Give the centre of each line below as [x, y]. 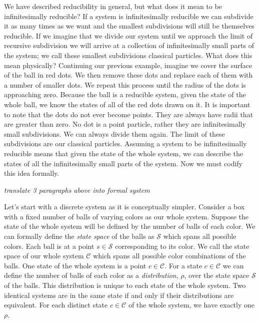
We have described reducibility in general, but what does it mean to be [113, 6]
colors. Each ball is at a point [49, 246]
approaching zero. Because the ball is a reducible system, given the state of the [125, 94]
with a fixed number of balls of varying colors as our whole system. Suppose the [126, 216]
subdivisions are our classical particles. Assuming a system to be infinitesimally [125, 143]
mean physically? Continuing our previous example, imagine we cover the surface [128, 65]
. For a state [183, 265]
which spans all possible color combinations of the [169, 256]
